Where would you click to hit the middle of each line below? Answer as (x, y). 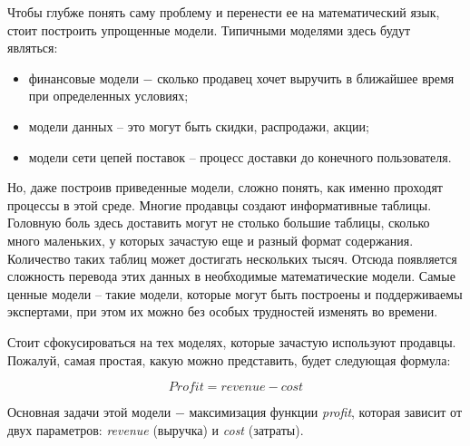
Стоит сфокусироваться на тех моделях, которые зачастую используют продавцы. (232, 341)
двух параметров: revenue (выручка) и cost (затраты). (156, 429)
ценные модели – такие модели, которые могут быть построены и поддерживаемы (235, 293)
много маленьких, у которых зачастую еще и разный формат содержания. (211, 240)
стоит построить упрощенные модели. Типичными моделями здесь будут (209, 29)
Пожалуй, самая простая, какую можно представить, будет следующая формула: (229, 359)
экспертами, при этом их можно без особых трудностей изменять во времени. (223, 311)
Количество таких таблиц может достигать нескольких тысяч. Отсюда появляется (232, 258)
